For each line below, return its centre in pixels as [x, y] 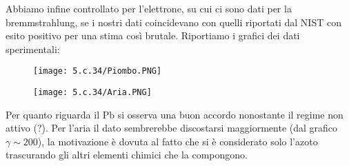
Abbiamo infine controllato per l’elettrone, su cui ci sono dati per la [149, 8]
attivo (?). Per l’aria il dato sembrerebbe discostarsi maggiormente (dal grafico [172, 128]
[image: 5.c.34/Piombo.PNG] [98, 71]
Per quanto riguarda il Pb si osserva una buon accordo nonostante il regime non [174, 114]
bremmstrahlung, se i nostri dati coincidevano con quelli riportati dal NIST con [173, 22]
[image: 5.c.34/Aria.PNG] [92, 93]
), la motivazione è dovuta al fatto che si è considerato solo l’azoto [178, 141]
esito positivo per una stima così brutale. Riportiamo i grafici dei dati [153, 35]
